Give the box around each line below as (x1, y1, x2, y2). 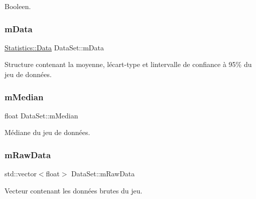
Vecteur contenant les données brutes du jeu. (5, 185, 143, 195)
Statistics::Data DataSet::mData (5, 42, 104, 52)
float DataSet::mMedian (5, 110, 78, 120)
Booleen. (5, 1, 31, 11)
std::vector (5, 168, 37, 179)
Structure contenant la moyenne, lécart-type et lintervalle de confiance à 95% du (5, 59, 252, 70)
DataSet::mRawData (71, 168, 135, 179)
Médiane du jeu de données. (5, 127, 90, 138)
